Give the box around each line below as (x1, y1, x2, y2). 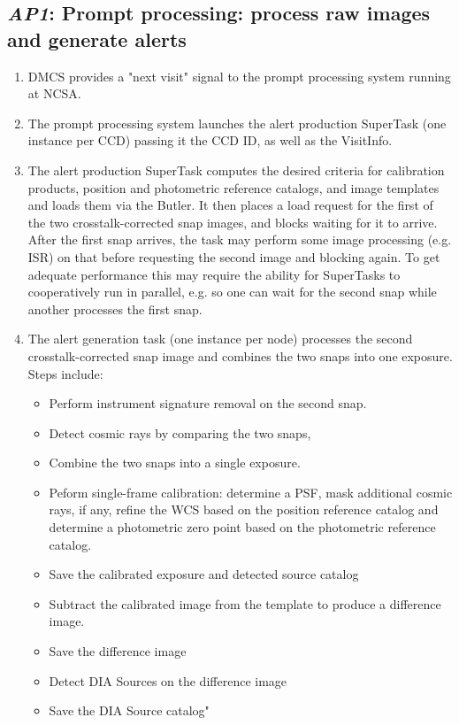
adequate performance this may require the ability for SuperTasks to (27, 265, 401, 283)
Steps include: (27, 364, 103, 382)
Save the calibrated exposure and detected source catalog (49, 565, 359, 583)
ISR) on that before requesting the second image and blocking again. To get (27, 247, 440, 266)
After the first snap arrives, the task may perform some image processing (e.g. (27, 230, 452, 249)
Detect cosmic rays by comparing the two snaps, (49, 423, 311, 442)
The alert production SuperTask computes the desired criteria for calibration (27, 160, 445, 179)
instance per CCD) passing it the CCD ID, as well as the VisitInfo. (27, 131, 393, 150)
